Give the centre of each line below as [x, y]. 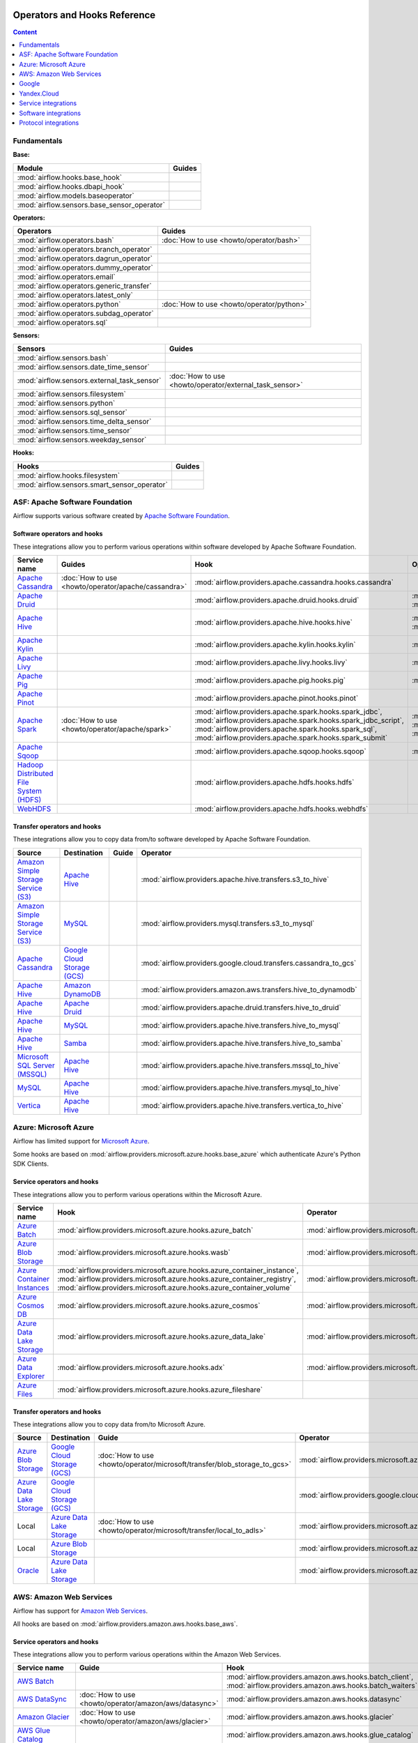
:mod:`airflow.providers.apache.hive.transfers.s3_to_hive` [235, 879]
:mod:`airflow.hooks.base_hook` [69, 177]
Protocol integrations [49, 123]
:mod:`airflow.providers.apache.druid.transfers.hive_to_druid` [241, 1007]
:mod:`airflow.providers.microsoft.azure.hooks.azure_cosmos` [158, 1305]
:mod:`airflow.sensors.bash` [63, 358]
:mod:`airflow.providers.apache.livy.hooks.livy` [271, 662]
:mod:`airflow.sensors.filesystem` [72, 394]
